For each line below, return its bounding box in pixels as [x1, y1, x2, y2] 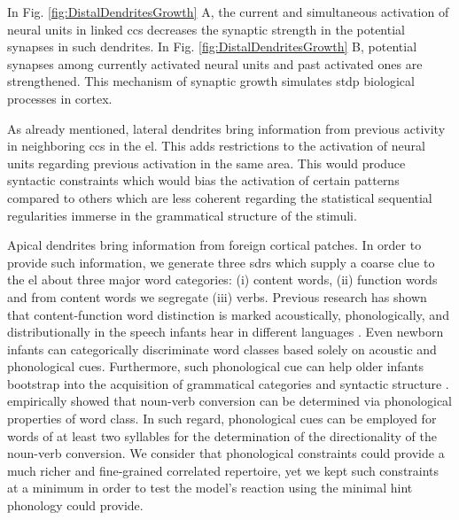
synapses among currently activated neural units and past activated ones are [7, 54, 423, 73]
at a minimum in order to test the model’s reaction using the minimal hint [7, 478, 413, 497]
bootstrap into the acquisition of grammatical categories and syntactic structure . [7, 374, 449, 392]
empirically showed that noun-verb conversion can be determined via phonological [7, 392, 452, 410]
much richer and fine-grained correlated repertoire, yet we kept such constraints [7, 461, 440, 479]
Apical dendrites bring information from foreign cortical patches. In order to [7, 236, 422, 254]
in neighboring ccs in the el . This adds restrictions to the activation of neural [7, 136, 425, 155]
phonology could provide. [7, 496, 144, 515]
